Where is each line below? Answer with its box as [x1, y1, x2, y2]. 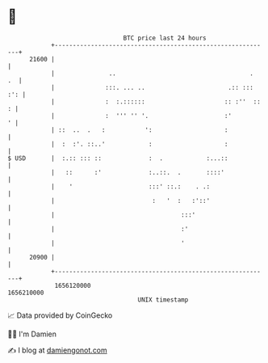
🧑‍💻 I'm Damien [7, 329, 57, 339]
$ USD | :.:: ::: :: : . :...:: [7, 154, 228, 163]
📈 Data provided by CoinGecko [7, 310, 113, 320]
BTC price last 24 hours [123, 34, 207, 42]
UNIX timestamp [137, 295, 189, 304]
